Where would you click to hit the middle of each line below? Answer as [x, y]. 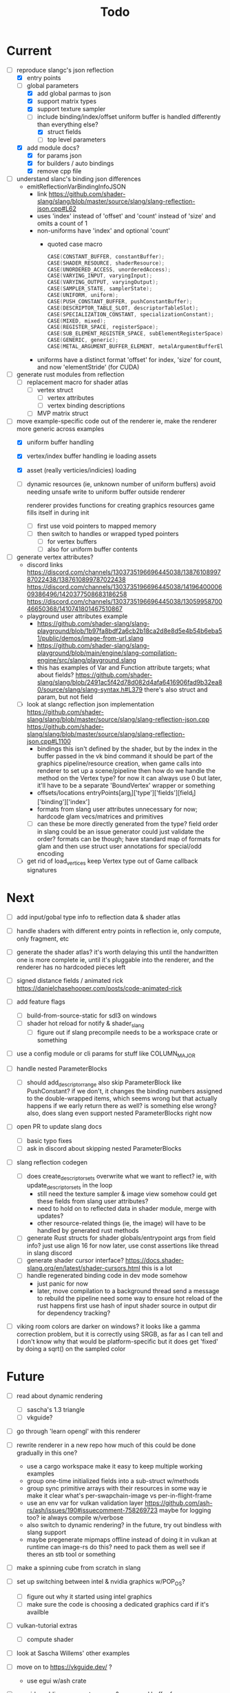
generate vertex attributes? [55, 557]
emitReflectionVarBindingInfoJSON [76, 186]
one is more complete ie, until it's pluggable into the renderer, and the [115, 959]
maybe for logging [185, 1510]
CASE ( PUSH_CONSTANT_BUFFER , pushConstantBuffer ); [120, 301]
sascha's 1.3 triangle [56, 1409]
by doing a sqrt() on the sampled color [71, 1348]
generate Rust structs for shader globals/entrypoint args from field [121, 1238]
